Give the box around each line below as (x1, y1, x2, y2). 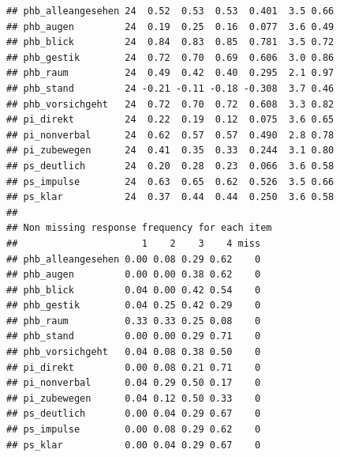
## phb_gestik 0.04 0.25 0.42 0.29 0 (6, 300, 261, 312)
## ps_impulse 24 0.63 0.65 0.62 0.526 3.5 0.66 (6, 176, 334, 187)
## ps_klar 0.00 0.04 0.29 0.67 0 (6, 439, 261, 451)
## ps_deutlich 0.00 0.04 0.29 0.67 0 (6, 408, 261, 420)
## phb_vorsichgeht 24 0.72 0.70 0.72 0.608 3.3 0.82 (6, 98, 334, 110)
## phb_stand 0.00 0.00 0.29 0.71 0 (6, 330, 261, 342)
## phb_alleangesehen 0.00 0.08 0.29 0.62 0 (6, 253, 261, 265)
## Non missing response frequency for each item (6, 222, 272, 234)
